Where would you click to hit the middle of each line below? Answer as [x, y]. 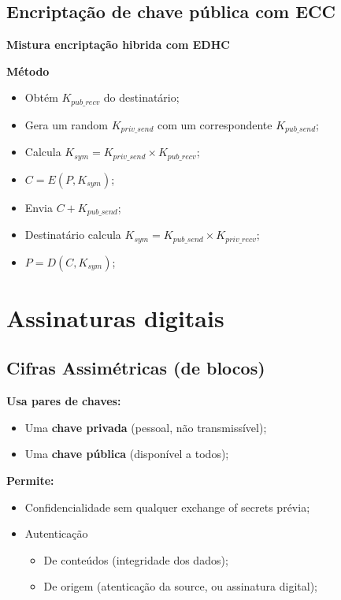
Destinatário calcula [73, 235]
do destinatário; [141, 97]
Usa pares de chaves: [64, 401]
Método [28, 71]
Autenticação [56, 533]
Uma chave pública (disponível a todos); [127, 454]
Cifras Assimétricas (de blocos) [136, 368]
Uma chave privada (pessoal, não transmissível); [146, 427]
